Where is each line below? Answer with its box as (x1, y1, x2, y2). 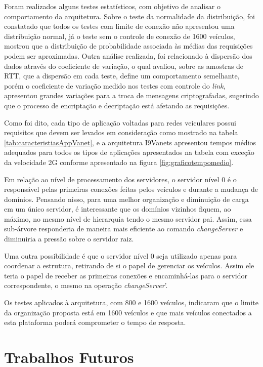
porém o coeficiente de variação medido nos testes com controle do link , (4, 80, 226, 91)
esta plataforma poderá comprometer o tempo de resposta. (4, 317, 186, 328)
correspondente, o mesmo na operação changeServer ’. (4, 280, 168, 291)
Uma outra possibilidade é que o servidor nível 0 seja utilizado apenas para (4, 250, 237, 261)
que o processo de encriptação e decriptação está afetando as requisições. (4, 100, 230, 110)
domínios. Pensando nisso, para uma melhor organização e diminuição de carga (4, 193, 249, 204)
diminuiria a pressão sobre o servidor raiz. (4, 233, 134, 244)
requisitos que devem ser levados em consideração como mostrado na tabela (4, 127, 238, 138)
